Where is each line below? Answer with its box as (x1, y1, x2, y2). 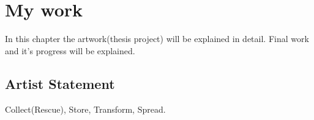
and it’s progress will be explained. (5, 44, 135, 57)
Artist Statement (5, 74, 115, 93)
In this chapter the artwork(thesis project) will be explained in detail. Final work (5, 32, 309, 45)
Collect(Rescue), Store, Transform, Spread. (5, 102, 166, 115)
